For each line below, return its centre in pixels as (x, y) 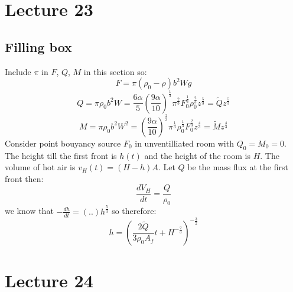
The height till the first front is (61, 155)
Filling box (38, 46)
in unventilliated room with (184, 143)
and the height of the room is (197, 155)
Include (18, 71)
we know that (29, 211)
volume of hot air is (40, 167)
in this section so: (115, 71)
